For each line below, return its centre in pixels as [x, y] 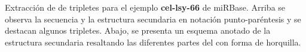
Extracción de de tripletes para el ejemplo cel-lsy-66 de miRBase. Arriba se [145, 7]
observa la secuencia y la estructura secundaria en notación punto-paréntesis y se [153, 19]
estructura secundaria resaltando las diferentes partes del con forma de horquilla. [153, 42]
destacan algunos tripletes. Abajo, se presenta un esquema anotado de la [138, 30]
